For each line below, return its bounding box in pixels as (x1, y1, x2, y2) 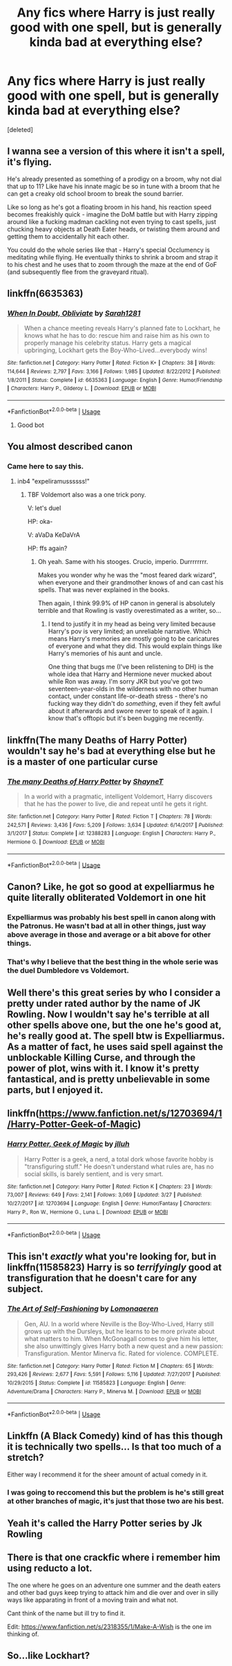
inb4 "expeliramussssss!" (17, 477, 90, 486)
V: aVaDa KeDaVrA (27, 531, 81, 539)
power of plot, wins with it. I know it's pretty (7, 1063, 200, 1074)
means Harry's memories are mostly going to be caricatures (48, 634, 220, 643)
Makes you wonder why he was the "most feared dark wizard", (37, 571, 217, 579)
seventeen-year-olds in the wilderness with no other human (48, 685, 219, 693)
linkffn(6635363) (7, 288, 84, 300)
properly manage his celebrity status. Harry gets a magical (23, 339, 191, 347)
